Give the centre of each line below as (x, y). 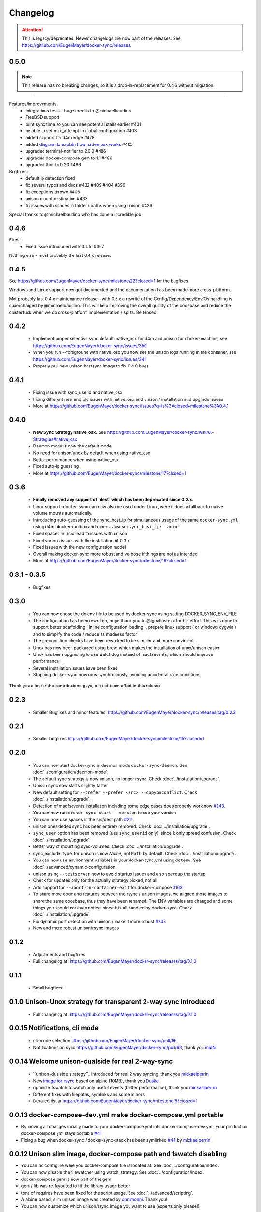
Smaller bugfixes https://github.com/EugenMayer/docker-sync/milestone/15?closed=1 (119, 739)
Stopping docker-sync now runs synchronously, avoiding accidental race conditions (117, 675)
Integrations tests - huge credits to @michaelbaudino (78, 110)
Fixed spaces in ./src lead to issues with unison (80, 534)
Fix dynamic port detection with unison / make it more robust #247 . (100, 921)
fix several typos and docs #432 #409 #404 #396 (75, 185)
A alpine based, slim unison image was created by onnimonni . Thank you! (94, 1199)
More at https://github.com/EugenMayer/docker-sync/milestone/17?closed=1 (109, 473)
